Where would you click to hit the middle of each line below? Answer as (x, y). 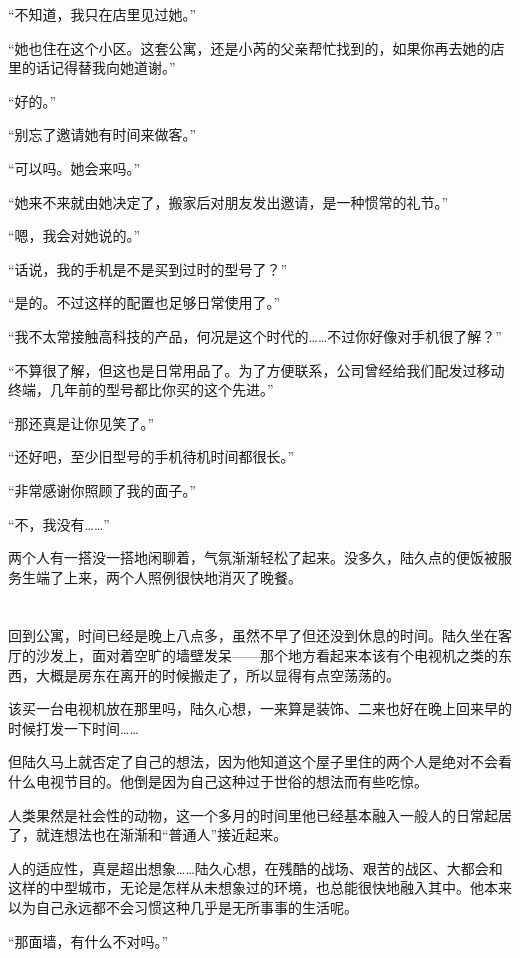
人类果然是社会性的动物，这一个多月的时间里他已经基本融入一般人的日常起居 (260, 814)
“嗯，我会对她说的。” (74, 235)
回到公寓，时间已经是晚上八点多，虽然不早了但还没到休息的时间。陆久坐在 (253, 635)
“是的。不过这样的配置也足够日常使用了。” (144, 302)
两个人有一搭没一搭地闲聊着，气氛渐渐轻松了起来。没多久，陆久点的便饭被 (253, 557)
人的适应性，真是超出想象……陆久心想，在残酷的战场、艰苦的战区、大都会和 (255, 867)
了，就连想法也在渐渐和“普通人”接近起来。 (148, 834)
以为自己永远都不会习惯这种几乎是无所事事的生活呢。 (183, 907)
